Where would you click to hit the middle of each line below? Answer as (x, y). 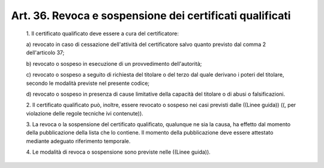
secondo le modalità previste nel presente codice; (88, 83)
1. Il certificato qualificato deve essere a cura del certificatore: (103, 33)
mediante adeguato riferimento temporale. (78, 141)
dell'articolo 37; (45, 53)
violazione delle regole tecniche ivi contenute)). (85, 113)
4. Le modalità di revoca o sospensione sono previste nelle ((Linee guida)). (118, 152)
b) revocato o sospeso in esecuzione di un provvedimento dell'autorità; (114, 63)
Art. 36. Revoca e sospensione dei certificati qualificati (151, 16)
